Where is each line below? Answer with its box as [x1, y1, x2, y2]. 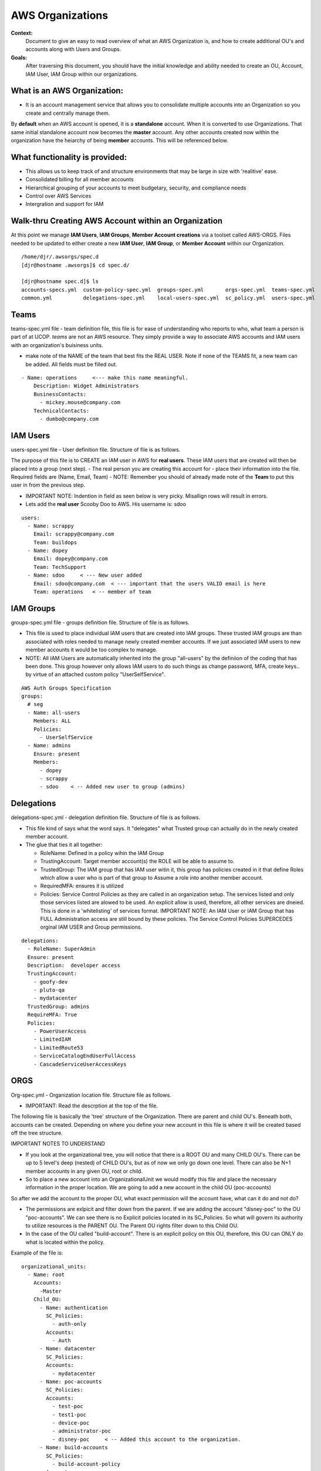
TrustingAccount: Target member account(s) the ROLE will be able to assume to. [40, 858, 235, 865]
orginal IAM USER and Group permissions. [40, 924, 143, 931]
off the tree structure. [11, 1130, 63, 1137]
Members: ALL [33, 718, 71, 724]
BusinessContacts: [33, 391, 87, 397]
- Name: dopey [27, 547, 68, 554]
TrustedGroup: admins [27, 1003, 90, 1010]
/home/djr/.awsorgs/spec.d [21, 254, 99, 260]
